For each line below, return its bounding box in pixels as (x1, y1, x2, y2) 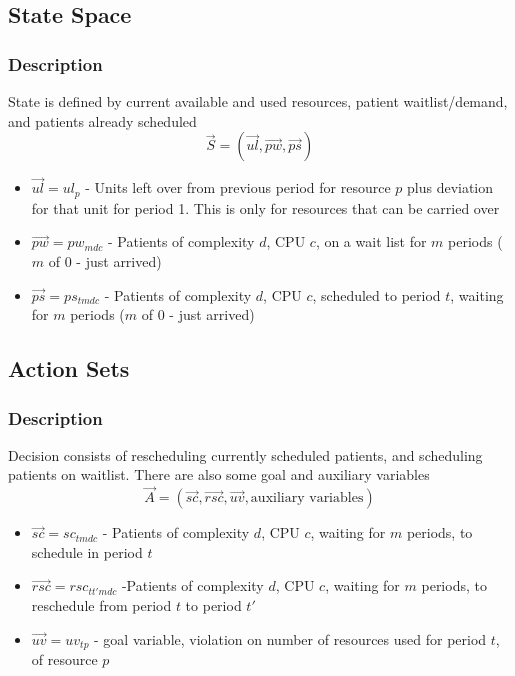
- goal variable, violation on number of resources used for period (94, 628, 487, 649)
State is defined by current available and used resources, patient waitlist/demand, (8, 91, 508, 111)
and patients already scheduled (8, 110, 197, 131)
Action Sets (8, 353, 130, 384)
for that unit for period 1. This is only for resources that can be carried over (31, 197, 500, 218)
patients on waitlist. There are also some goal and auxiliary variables (8, 464, 430, 485)
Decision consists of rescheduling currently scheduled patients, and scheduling (8, 444, 483, 465)
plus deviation (407, 177, 494, 198)
